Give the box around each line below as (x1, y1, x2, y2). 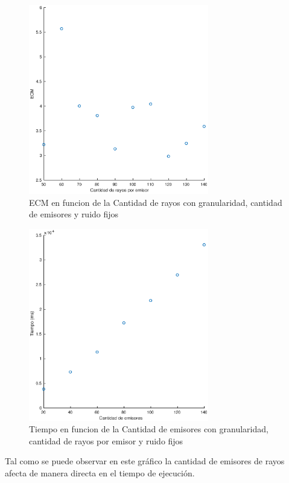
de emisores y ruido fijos (29, 208, 119, 220)
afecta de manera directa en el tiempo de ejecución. (5, 467, 195, 479)
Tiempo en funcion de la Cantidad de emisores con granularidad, (29, 423, 268, 435)
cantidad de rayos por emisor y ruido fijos (29, 434, 183, 447)
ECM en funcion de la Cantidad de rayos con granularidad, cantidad (29, 196, 282, 208)
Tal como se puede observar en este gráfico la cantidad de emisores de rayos (5, 455, 285, 467)
